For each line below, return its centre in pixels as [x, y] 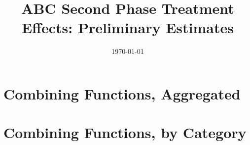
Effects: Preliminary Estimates [128, 27]
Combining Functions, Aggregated [122, 93]
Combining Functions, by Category [125, 132]
